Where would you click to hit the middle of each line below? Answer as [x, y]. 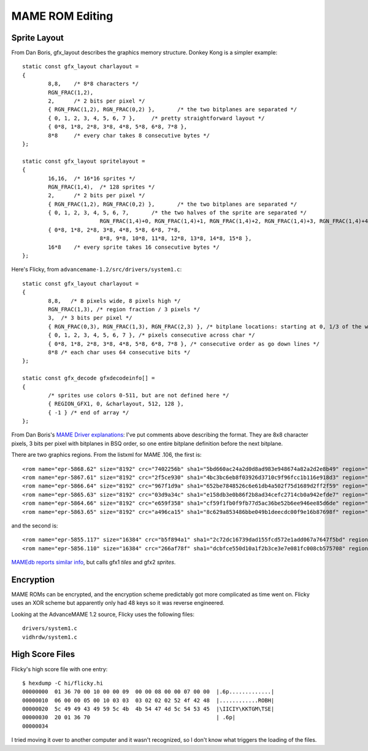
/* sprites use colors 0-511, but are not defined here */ [139, 395]
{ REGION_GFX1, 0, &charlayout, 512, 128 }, [116, 404]
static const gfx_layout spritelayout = [84, 161]
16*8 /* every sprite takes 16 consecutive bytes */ [134, 247]
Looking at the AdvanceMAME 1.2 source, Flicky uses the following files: [103, 614]
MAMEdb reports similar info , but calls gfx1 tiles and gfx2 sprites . [94, 562]
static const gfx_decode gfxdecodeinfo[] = [89, 378]
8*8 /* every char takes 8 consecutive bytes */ [129, 135]
